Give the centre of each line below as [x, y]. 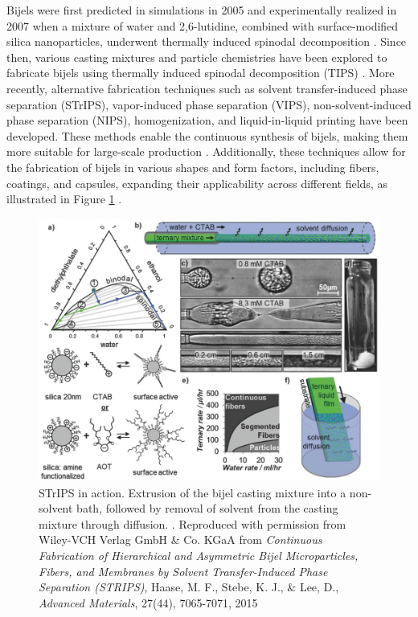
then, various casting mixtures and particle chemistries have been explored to [197, 57]
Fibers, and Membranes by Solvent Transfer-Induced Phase [183, 571]
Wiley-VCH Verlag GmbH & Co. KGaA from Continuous [180, 539]
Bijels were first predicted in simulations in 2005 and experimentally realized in [202, 10]
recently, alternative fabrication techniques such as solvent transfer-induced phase [207, 88]
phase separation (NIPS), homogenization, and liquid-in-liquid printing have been [207, 120]
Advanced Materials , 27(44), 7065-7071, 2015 [148, 602]
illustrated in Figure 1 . [64, 199]
